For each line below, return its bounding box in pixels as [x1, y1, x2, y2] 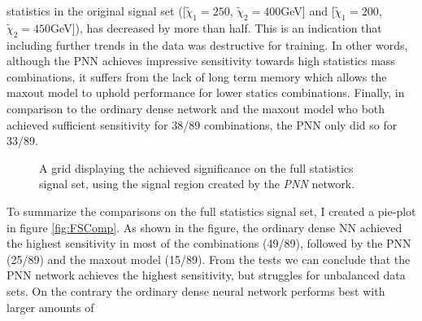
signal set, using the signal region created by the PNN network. [39, 175, 355, 192]
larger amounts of [7, 298, 94, 315]
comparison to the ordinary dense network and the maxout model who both [7, 99, 385, 117]
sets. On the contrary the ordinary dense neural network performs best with [7, 282, 385, 299]
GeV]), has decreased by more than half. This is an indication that [50, 19, 382, 36]
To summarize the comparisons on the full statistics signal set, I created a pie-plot [7, 202, 416, 219]
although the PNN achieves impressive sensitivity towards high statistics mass [7, 52, 395, 69]
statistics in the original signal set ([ [7, 2, 186, 19]
